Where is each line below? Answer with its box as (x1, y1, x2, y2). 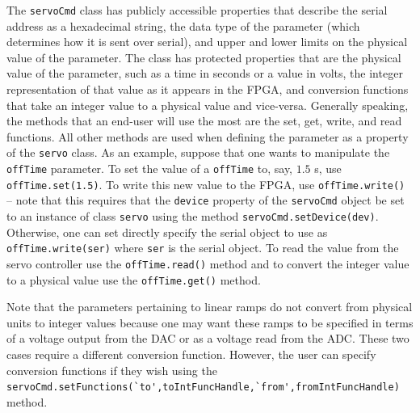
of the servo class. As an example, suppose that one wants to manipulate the (6, 144, 390, 161)
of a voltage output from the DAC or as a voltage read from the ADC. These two (6, 330, 409, 347)
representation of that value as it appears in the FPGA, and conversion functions (6, 81, 409, 98)
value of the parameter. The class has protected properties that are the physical (6, 48, 401, 65)
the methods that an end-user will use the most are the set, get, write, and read (6, 112, 402, 129)
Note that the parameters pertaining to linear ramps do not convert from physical (6, 298, 413, 315)
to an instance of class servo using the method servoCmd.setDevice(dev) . (6, 208, 379, 225)
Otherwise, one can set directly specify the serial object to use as (6, 223, 328, 240)
